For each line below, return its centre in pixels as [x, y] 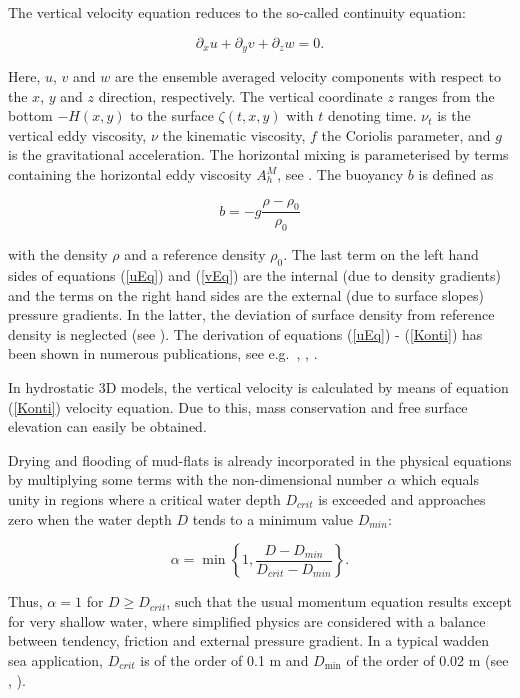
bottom [30, 115]
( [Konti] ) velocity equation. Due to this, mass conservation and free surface [238, 406]
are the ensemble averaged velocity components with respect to [308, 76]
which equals [440, 479]
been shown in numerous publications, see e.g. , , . [163, 353]
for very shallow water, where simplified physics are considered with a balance [247, 620]
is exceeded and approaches [402, 498]
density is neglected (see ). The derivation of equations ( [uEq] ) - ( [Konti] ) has [245, 333]
